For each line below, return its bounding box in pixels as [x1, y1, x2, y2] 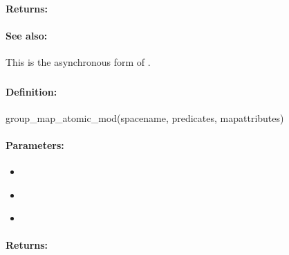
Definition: [6, 84, 57, 98]
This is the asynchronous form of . [6, 54, 151, 69]
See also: [6, 28, 48, 42]
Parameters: [6, 137, 64, 152]
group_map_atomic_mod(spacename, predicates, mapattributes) [6, 110, 284, 125]
